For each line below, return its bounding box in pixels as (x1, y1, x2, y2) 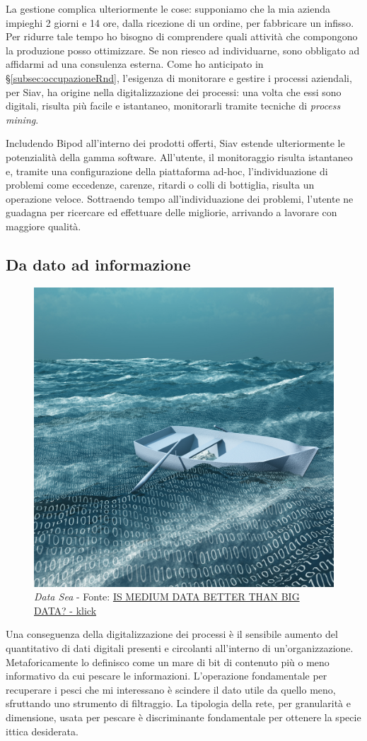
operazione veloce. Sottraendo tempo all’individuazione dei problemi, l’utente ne (6, 191, 354, 206)
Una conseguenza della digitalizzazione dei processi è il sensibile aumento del (6, 627, 338, 641)
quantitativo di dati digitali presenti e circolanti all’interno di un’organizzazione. (6, 641, 354, 656)
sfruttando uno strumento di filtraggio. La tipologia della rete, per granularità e (6, 696, 351, 711)
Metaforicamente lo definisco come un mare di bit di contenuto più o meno (6, 654, 330, 669)
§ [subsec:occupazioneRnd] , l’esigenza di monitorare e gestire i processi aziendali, (6, 70, 352, 85)
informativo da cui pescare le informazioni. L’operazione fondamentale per (6, 668, 327, 683)
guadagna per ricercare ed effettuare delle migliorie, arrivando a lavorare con (6, 205, 337, 220)
